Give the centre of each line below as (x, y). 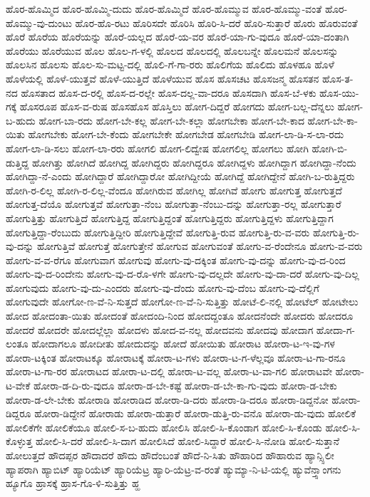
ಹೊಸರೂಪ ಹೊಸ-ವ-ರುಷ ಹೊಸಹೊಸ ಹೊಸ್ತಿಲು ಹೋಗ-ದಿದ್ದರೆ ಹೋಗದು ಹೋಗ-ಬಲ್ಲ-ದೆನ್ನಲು (177, 106)
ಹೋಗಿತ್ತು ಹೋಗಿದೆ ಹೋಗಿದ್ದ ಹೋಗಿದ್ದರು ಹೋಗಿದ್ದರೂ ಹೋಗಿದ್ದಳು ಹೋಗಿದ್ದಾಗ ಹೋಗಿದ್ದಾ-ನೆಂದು (194, 162)
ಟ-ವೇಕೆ (18, 386)
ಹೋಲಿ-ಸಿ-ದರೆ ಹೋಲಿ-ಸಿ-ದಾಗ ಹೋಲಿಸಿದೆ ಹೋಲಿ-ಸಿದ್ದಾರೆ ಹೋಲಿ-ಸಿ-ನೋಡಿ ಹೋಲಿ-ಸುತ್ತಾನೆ (187, 441)
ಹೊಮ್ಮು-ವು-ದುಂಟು (39, 22)
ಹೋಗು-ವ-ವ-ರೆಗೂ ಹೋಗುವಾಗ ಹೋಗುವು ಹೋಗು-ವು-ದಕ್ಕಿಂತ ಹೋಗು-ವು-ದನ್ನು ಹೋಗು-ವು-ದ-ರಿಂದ (176, 260)
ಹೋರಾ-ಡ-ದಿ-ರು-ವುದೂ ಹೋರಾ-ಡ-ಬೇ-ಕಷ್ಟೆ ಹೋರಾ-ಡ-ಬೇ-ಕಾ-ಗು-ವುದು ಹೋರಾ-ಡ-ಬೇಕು (185, 386)
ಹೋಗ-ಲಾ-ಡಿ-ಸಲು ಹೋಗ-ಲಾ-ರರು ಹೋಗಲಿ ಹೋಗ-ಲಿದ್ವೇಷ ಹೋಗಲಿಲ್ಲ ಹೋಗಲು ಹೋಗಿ (157, 148)
